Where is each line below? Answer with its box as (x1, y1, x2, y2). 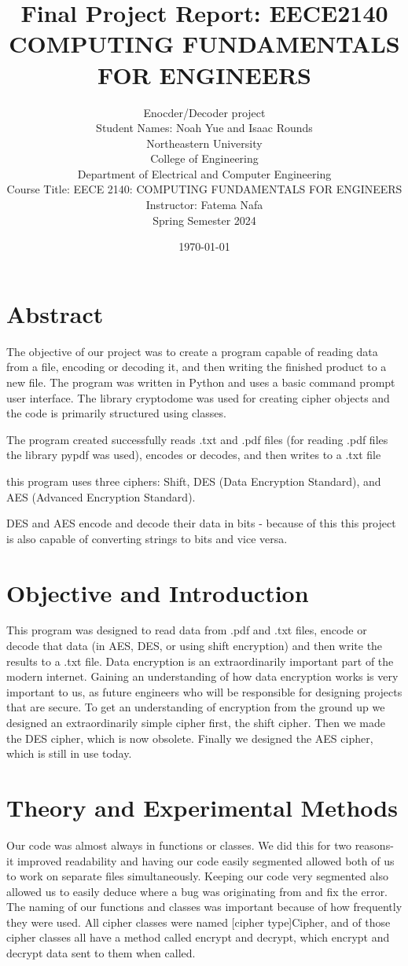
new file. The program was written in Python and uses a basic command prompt (6, 373, 395, 390)
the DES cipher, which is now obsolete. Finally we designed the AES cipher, (6, 729, 373, 746)
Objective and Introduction (6, 576, 309, 608)
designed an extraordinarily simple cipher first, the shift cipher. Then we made (6, 714, 386, 730)
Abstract (6, 297, 104, 329)
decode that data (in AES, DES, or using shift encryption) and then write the (6, 637, 383, 654)
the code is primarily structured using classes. (6, 405, 226, 421)
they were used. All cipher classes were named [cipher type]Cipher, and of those (6, 913, 391, 930)
